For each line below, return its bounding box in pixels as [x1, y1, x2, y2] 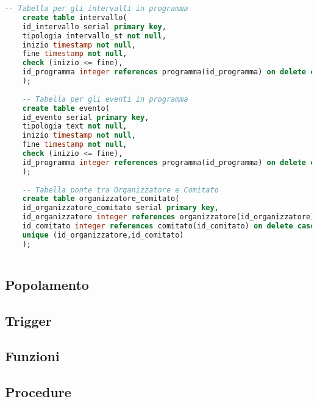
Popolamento [5, 275, 89, 294]
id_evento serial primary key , [22, 113, 149, 122]
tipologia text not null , [22, 122, 127, 131]
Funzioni [5, 347, 60, 365]
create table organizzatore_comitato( [22, 194, 180, 203]
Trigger [5, 311, 52, 330]
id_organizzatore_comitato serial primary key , [22, 203, 219, 213]
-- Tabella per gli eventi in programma [22, 94, 188, 104]
